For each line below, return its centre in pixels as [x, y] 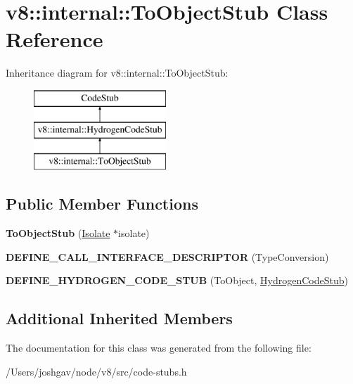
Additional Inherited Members [119, 318]
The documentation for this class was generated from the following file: [159, 348]
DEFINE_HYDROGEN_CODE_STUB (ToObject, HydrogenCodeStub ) [177, 280]
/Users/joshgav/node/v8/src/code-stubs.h [96, 371]
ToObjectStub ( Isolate [58, 233]
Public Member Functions [102, 204]
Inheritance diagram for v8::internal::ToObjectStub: [117, 73]
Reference [54, 39]
